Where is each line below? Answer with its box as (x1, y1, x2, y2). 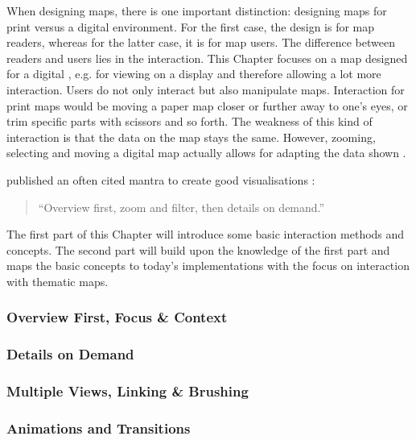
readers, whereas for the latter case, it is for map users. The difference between (6, 34, 395, 51)
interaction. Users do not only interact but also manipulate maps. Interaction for (6, 81, 405, 98)
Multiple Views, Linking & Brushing (6, 381, 249, 401)
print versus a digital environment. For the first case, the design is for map (6, 18, 375, 35)
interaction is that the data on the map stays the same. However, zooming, (6, 128, 376, 145)
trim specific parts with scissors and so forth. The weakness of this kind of (6, 113, 373, 130)
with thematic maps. (6, 272, 109, 289)
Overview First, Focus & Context (6, 307, 228, 327)
